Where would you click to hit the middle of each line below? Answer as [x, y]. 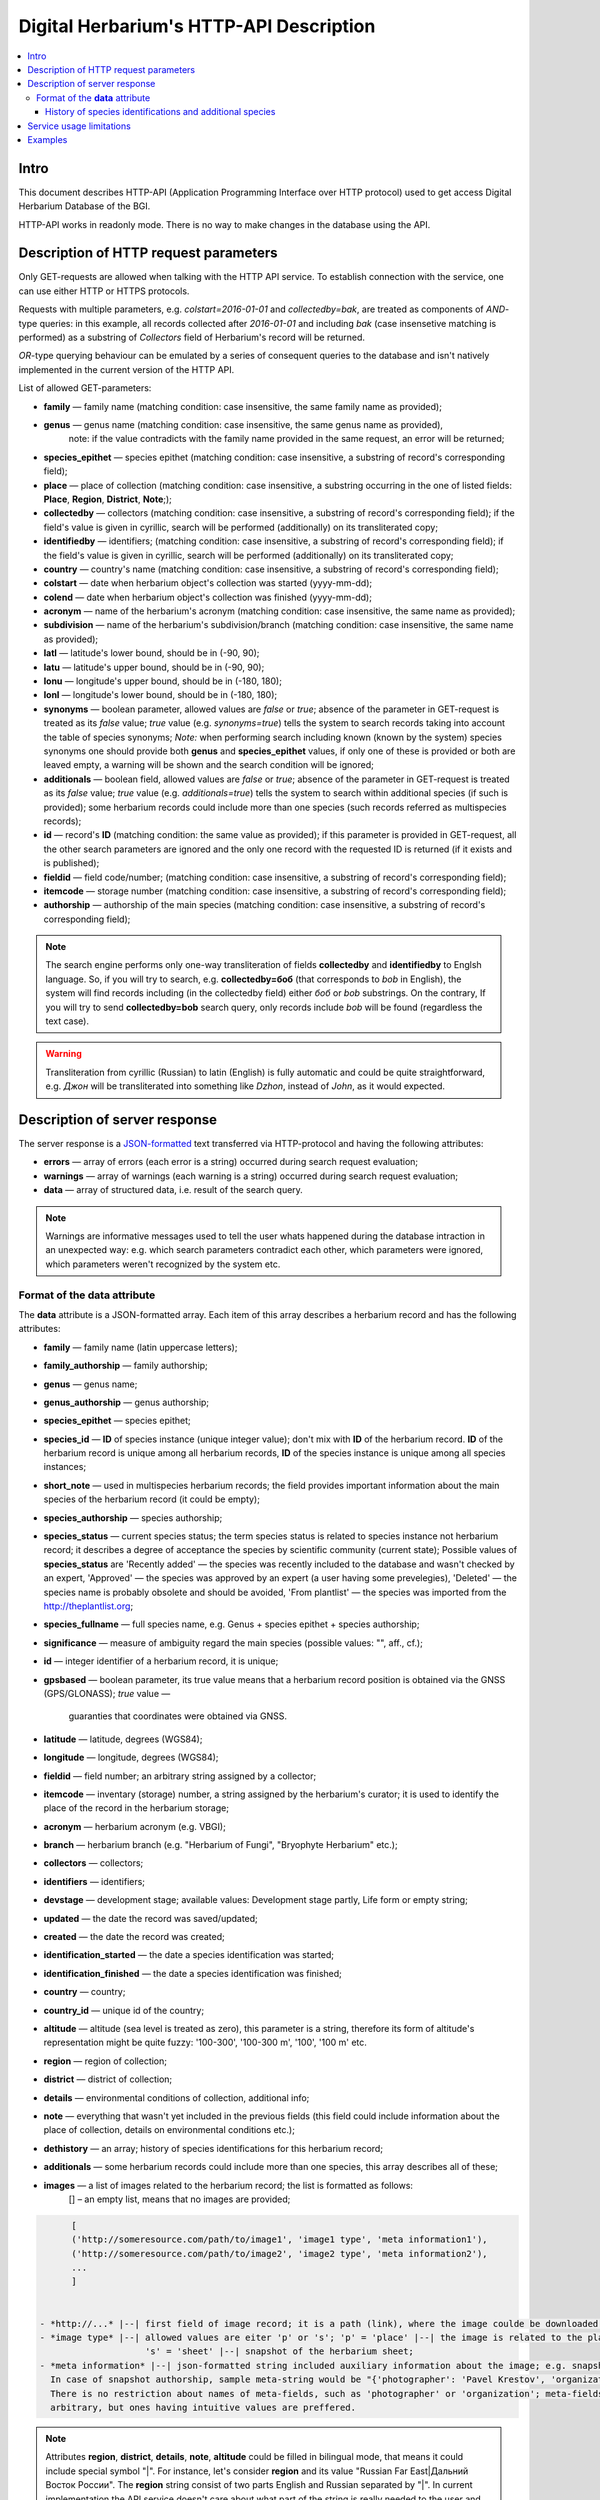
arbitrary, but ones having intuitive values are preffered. [203, 2407]
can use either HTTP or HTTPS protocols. [104, 291]
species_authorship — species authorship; [133, 1517]
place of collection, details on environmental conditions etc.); [169, 2130]
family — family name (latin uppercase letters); [140, 1347]
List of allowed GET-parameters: [85, 388]
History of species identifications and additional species [160, 112]
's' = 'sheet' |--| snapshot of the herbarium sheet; [280, 2351]
